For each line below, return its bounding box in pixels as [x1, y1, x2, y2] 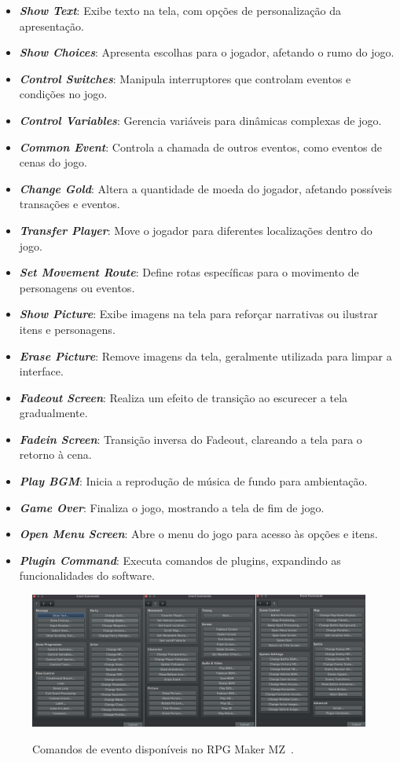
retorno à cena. [19, 446, 92, 463]
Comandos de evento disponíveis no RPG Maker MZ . [32, 740, 294, 757]
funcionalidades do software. [19, 567, 155, 584]
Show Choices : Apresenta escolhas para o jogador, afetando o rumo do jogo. [19, 44, 394, 60]
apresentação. [19, 17, 84, 34]
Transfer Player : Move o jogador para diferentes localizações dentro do [19, 222, 372, 238]
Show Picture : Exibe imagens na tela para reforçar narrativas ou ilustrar [19, 306, 378, 322]
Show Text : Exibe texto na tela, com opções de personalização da [19, 2, 341, 18]
